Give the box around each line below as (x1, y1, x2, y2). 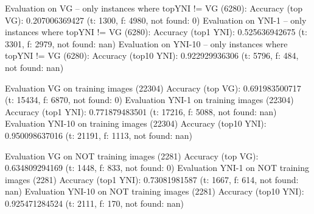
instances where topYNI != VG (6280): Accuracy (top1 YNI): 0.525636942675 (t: (5, 25, 307, 38)
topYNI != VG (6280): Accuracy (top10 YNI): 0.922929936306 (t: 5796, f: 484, (5, 49, 299, 62)
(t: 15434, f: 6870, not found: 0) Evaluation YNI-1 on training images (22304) (5, 93, 294, 106)
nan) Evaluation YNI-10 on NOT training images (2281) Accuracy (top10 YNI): (5, 185, 304, 198)
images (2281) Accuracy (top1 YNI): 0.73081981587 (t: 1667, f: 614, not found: (5, 173, 299, 186)
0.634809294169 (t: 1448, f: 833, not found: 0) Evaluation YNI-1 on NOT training (5, 161, 310, 174)
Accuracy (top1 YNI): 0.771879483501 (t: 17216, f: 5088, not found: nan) (5, 105, 277, 118)
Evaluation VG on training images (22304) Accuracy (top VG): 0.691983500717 (5, 81, 301, 94)
